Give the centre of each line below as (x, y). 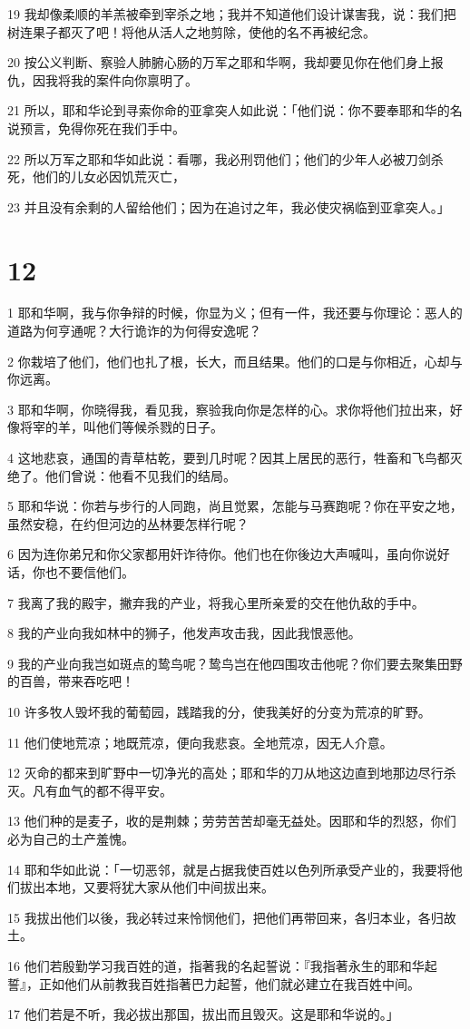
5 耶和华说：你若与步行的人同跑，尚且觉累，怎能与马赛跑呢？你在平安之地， (235, 506)
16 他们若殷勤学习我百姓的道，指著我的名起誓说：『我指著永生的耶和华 (216, 965)
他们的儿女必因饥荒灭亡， (108, 176)
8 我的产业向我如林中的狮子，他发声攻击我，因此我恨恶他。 (184, 633)
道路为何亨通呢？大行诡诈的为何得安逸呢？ (134, 331)
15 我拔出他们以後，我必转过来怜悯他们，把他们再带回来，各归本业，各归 (225, 917)
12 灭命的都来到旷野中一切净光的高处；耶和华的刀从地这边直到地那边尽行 (225, 773)
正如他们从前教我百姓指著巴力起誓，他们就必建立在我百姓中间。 (229, 983)
